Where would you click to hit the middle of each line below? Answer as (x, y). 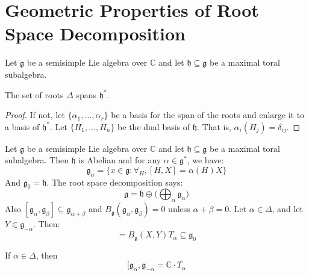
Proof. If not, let (35, 115)
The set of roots (34, 94)
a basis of (22, 126)
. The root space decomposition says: (115, 182)
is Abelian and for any (120, 160)
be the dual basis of (154, 126)
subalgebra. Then (37, 160)
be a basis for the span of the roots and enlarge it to (208, 115)
